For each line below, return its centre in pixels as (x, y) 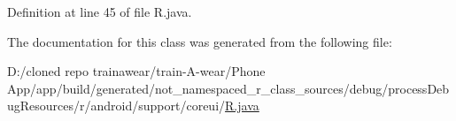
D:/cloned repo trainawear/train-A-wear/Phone (136, 71)
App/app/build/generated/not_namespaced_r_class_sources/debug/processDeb (228, 88)
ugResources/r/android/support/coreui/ (116, 106)
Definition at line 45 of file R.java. (100, 11)
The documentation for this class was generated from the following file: (200, 41)
